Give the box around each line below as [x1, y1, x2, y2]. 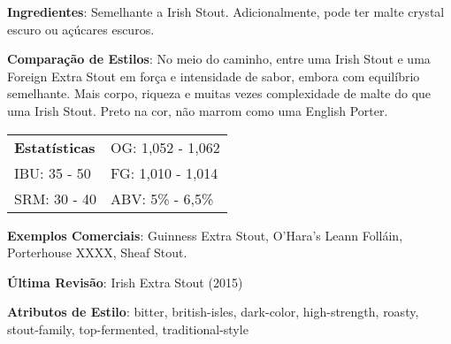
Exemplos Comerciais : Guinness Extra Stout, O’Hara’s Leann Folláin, [7, 226, 403, 244]
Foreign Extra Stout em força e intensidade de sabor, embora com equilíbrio [7, 66, 420, 85]
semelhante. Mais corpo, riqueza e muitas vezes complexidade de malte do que [7, 84, 432, 103]
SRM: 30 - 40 [14, 187, 97, 209]
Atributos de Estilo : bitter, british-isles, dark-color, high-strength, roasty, [7, 302, 419, 321]
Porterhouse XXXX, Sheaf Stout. [7, 243, 187, 262]
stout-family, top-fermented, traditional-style [7, 319, 248, 338]
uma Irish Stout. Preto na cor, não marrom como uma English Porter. [7, 101, 388, 119]
